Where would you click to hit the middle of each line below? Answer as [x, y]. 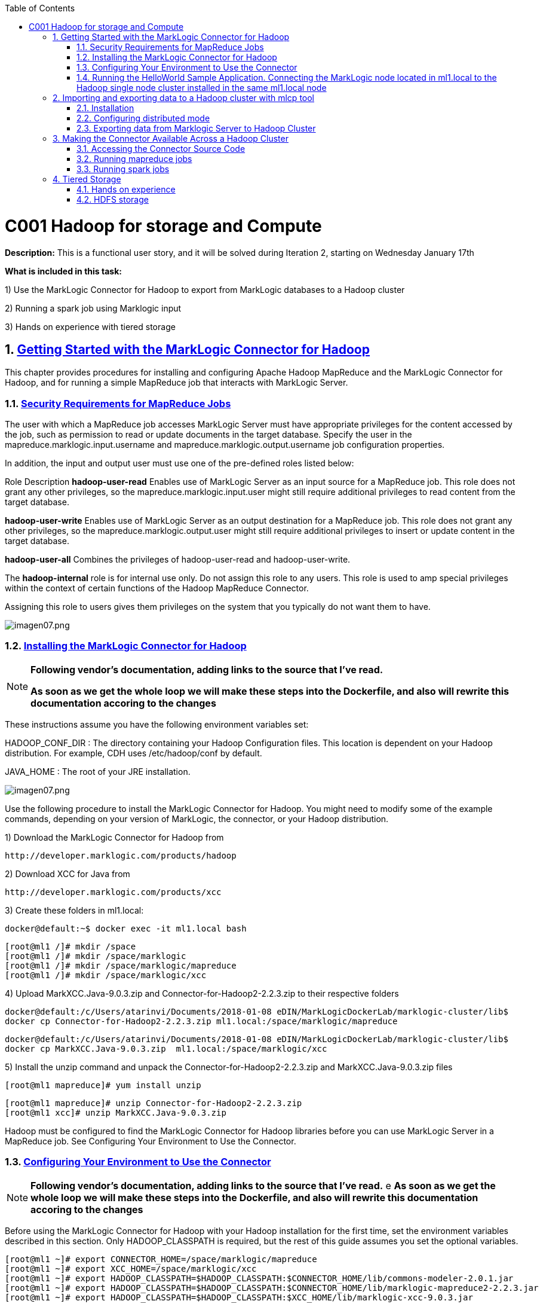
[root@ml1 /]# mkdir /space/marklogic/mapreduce [121, 965]
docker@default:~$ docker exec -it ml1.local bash [126, 928]
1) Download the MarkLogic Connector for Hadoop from [114, 837]
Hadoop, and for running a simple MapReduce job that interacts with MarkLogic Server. [177, 383]
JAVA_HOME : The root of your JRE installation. [98, 771]
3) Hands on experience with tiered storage [90, 326]
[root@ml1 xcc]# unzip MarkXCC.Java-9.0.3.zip [116, 1112]
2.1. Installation [105, 108]
